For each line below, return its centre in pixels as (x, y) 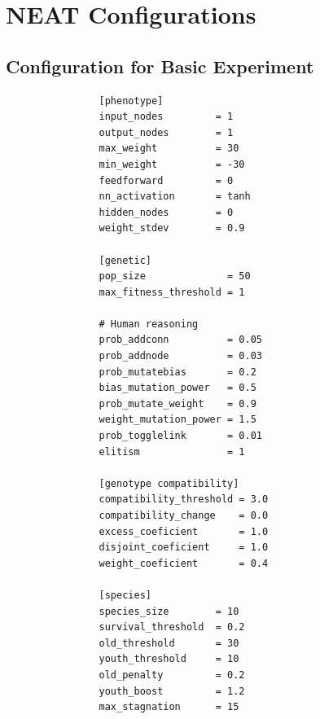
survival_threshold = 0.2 (172, 627)
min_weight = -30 (172, 164)
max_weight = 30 (169, 149)
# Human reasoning (149, 324)
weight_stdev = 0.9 (172, 228)
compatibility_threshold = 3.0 (184, 500)
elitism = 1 (172, 452)
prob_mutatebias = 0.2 (178, 372)
